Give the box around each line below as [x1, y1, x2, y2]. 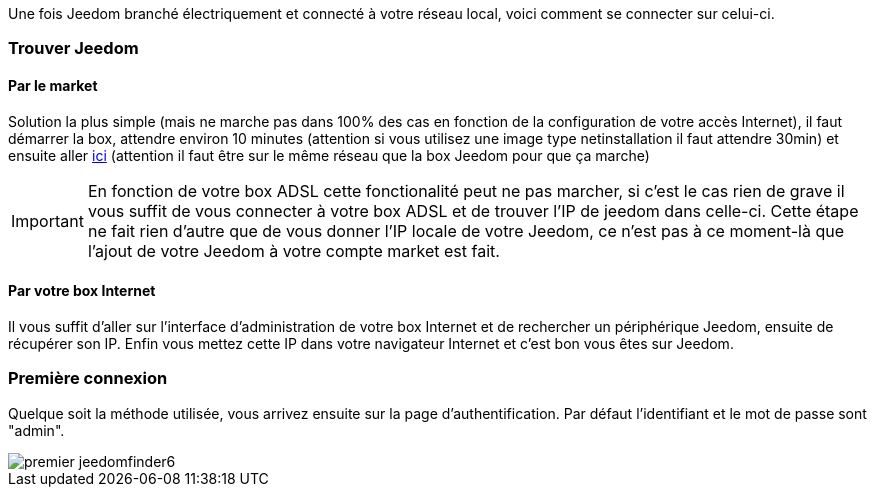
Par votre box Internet [8, 282, 156, 300]
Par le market [8, 76, 98, 94]
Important [11, 210, 84, 231]
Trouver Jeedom [8, 38, 139, 59]
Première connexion [8, 368, 168, 389]
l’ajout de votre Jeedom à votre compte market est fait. [87, 240, 500, 261]
